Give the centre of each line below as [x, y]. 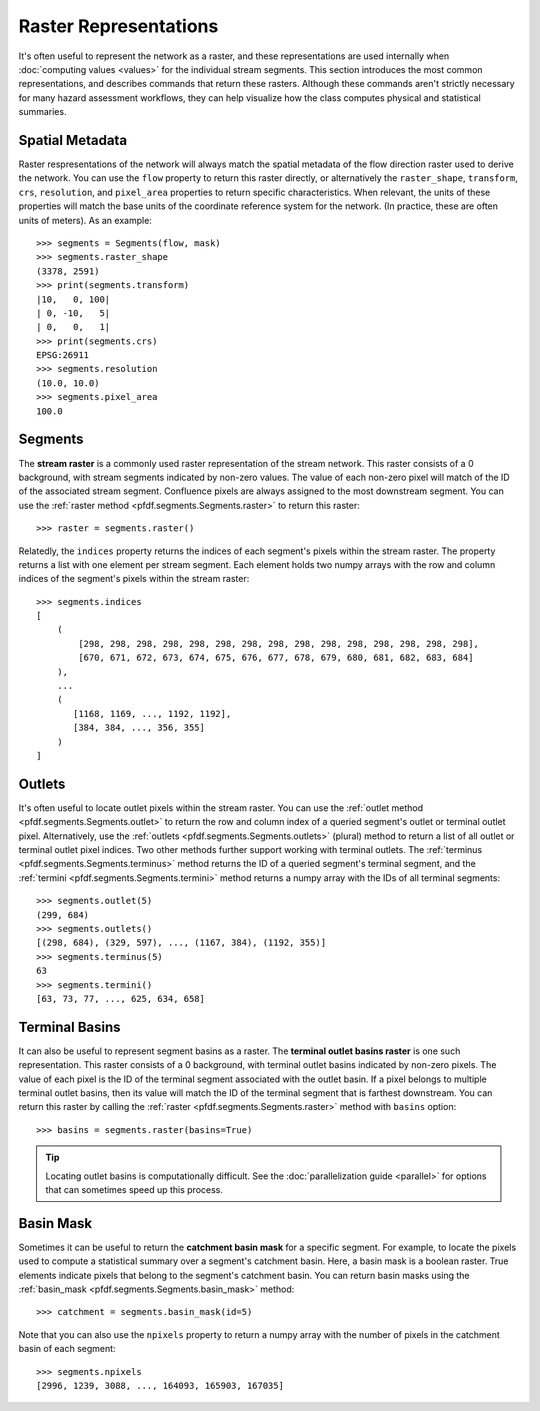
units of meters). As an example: [85, 220]
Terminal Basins [69, 1026]
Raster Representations [118, 26]
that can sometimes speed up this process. [134, 1189]
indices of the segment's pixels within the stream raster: [134, 579]
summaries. [42, 112]
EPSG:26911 [63, 355]
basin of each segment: [67, 1349]
